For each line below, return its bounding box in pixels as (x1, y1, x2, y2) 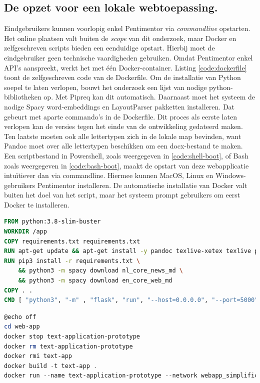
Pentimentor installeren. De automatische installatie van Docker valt (37, 179, 247, 190)
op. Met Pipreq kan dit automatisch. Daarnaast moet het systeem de (43, 91, 255, 102)
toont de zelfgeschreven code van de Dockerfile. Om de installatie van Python (4, 72, 241, 82)
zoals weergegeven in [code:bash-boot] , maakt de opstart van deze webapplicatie (4, 160, 249, 170)
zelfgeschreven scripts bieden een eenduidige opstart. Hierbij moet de (4, 42, 215, 53)
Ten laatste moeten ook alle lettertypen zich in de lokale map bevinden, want (4, 130, 241, 141)
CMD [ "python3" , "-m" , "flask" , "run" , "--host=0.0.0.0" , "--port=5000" (4, 296, 258, 304)
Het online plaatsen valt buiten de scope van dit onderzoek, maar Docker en (4, 32, 236, 43)
